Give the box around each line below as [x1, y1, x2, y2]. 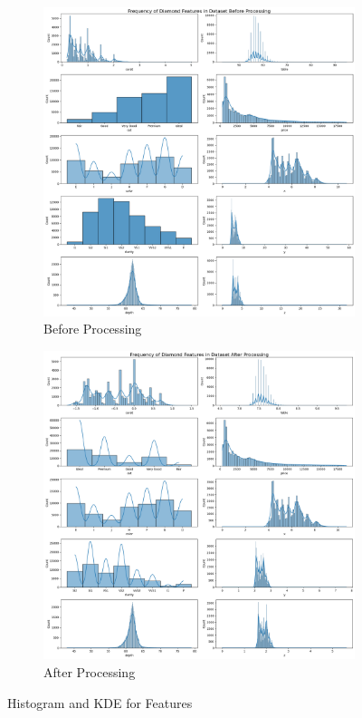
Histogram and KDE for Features [7, 693, 193, 712]
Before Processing [43, 319, 142, 338]
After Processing [43, 663, 136, 682]
